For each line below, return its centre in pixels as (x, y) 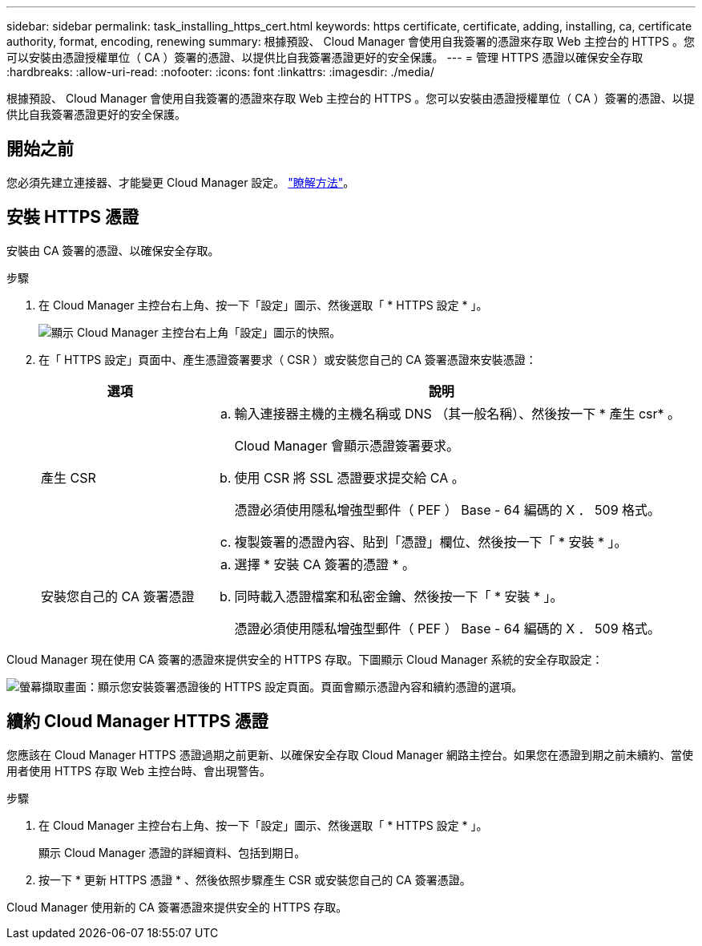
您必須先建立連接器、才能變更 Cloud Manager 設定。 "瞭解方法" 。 (181, 182)
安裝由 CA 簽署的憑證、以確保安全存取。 (113, 250)
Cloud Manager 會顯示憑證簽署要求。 (347, 445)
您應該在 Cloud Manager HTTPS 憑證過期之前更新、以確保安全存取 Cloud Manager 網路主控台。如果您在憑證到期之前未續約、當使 (350, 754)
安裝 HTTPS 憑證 (73, 217)
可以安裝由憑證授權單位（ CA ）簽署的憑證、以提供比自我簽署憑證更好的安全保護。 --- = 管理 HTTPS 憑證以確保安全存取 (325, 57)
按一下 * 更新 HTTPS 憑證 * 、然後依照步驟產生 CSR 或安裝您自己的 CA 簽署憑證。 (255, 879)
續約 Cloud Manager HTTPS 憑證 (137, 722)
